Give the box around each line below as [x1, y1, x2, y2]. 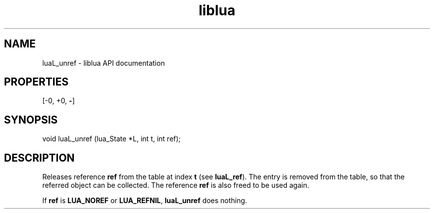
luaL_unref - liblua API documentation [42, 58, 165, 67]
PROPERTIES [4, 76, 69, 88]
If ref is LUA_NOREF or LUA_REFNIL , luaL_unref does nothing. [42, 196, 247, 205]
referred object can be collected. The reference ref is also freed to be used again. [42, 181, 310, 190]
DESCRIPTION [4, 151, 75, 164]
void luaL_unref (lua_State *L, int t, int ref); [42, 134, 181, 143]
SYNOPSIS [4, 113, 58, 126]
